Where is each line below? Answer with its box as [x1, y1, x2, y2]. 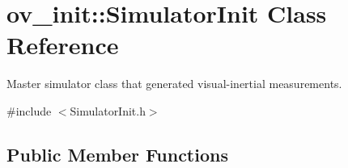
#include [6, 102, 52, 119]
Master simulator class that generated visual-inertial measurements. [6, 75, 342, 92]
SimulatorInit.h [70, 102, 146, 119]
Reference [6, 28, 119, 61]
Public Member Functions [6, 141, 228, 166]
